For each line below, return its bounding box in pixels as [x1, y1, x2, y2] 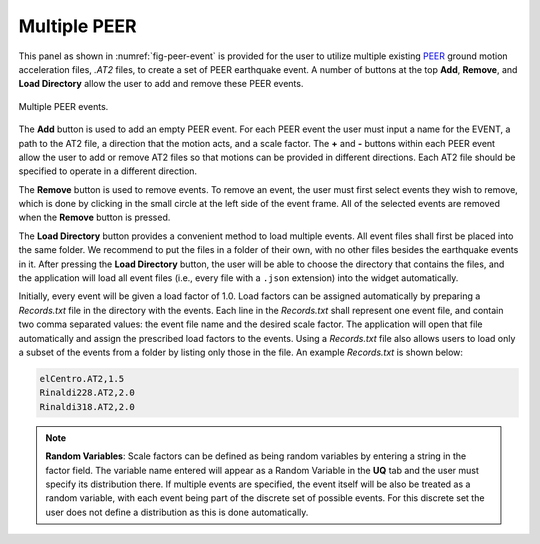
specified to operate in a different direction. [18, 165, 198, 177]
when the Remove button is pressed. [18, 211, 171, 224]
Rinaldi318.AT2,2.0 [39, 401, 135, 412]
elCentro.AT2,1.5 [39, 373, 125, 384]
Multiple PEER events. [18, 100, 109, 112]
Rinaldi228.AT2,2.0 [39, 387, 135, 399]
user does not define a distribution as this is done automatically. [45, 506, 309, 518]
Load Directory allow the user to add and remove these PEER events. [18, 78, 304, 90]
